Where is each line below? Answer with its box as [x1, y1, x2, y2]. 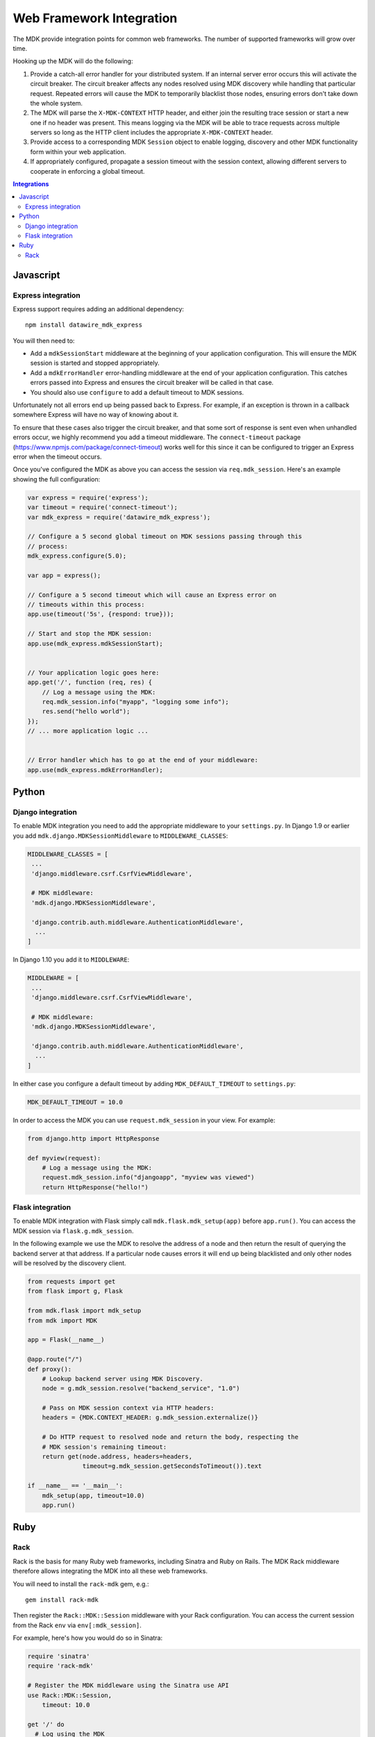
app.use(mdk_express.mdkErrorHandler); [27, 766, 163, 774]
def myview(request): [27, 1154, 101, 1162]
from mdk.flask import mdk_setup [27, 1307, 142, 1315]
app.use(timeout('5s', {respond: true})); [27, 610, 174, 618]
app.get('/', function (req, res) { [27, 678, 153, 686]
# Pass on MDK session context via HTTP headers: [42, 1404, 215, 1412]
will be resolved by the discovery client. [12, 1259, 126, 1267]
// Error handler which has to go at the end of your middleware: [27, 756, 258, 764]
